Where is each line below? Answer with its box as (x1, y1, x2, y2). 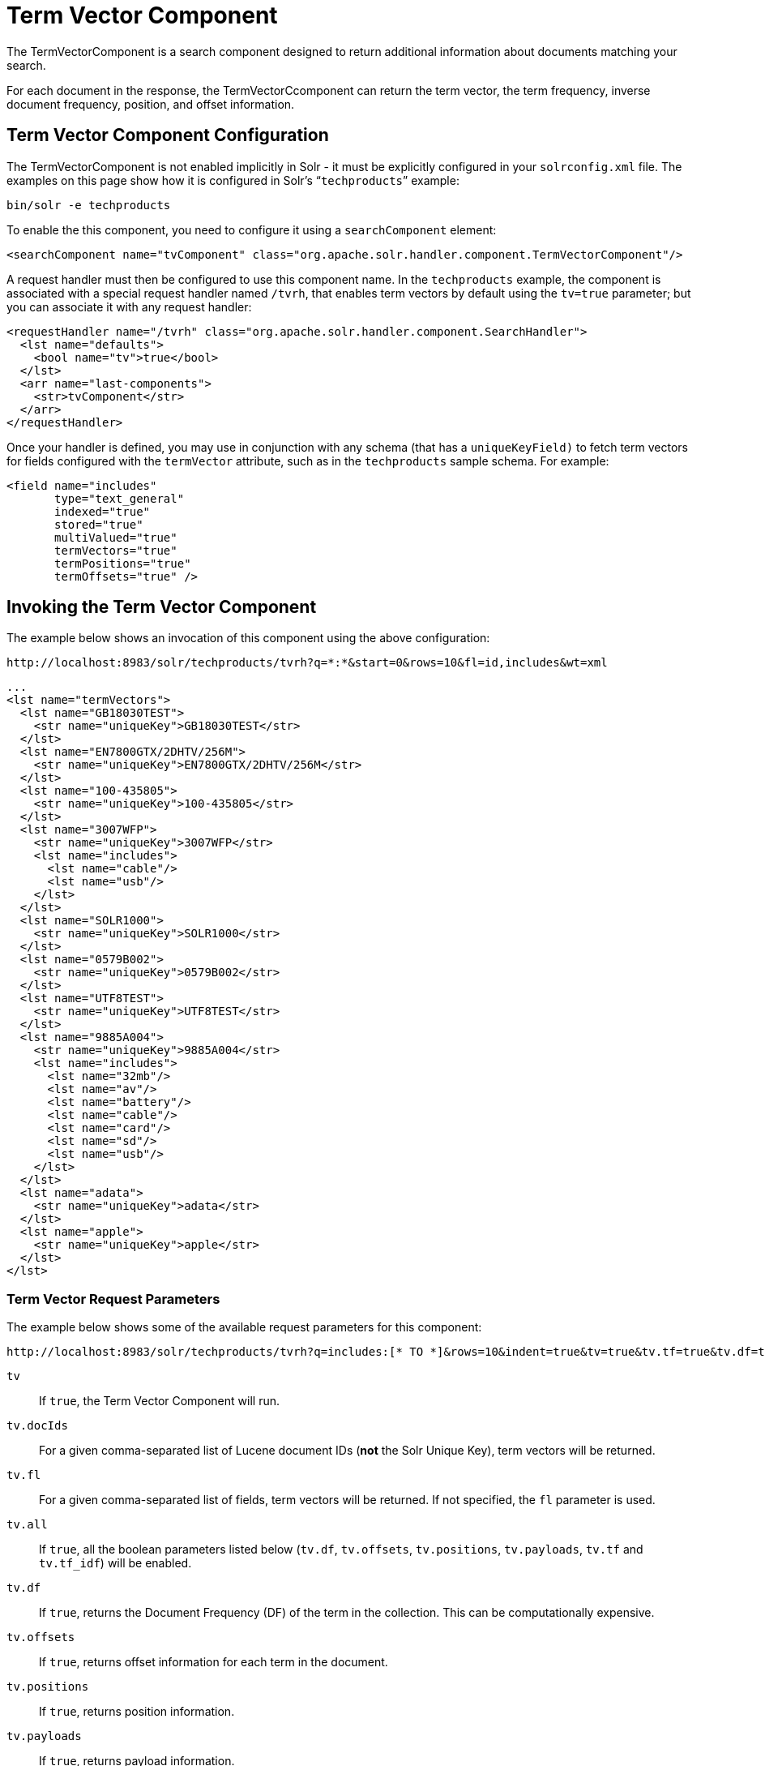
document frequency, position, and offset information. (6, 96, 295, 111)
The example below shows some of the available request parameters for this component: (6, 1320, 482, 1335)
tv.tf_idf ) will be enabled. (39, 1556, 192, 1571)
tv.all (6, 1518, 48, 1532)
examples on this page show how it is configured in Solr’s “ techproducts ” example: (6, 173, 459, 187)
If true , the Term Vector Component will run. (39, 1394, 280, 1408)
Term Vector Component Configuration (6, 125, 329, 146)
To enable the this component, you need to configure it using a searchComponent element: (6, 222, 497, 237)
